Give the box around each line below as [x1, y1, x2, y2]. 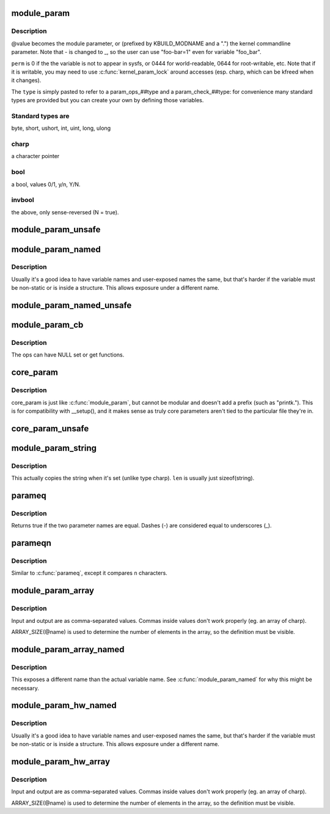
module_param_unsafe [11, 224, 101, 235]
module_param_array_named [11, 644, 125, 655]
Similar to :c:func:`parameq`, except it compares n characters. [11, 570, 167, 577]
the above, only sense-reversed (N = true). [11, 208, 119, 216]
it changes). [11, 77, 42, 84]
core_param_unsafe [11, 423, 89, 434]
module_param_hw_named [11, 700, 117, 710]
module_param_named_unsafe [11, 300, 132, 311]
